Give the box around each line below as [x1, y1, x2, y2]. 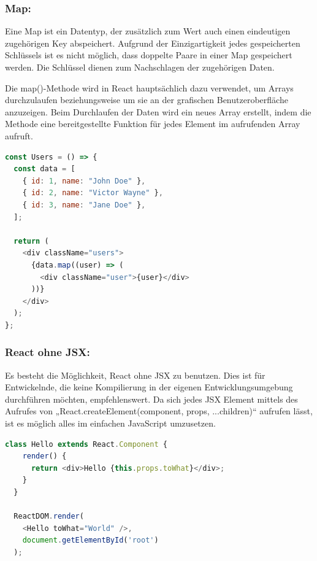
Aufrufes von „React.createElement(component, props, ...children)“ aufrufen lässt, [5, 404, 313, 417]
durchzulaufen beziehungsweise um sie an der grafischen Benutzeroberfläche [5, 93, 288, 106]
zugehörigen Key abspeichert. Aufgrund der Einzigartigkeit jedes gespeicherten [5, 36, 300, 49]
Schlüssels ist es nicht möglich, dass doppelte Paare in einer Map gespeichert [5, 48, 292, 61]
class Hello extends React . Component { [5, 439, 167, 449]
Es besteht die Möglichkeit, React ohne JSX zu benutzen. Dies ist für [5, 368, 265, 381]
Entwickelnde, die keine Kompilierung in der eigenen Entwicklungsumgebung [5, 381, 293, 393]
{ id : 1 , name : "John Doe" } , [22, 176, 146, 185]
